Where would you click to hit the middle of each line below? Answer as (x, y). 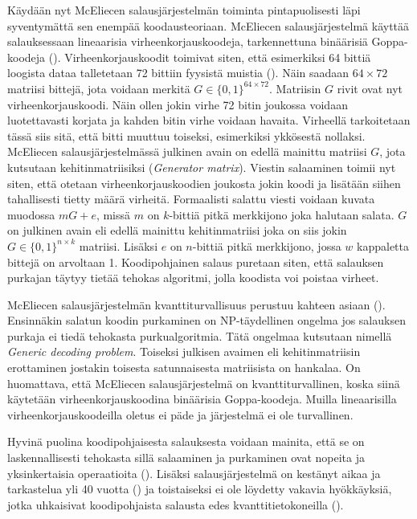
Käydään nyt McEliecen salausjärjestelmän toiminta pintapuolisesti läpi (184, 10)
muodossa (31, 214)
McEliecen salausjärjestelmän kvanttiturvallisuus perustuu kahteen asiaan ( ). (196, 304)
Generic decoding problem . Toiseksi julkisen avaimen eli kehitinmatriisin (184, 351)
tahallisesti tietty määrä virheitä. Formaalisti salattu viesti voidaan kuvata (191, 199)
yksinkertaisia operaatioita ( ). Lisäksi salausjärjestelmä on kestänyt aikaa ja (194, 473)
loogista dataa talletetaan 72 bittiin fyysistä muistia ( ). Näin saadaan (178, 73)
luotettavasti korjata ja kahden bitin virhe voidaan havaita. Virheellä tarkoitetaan (209, 120)
